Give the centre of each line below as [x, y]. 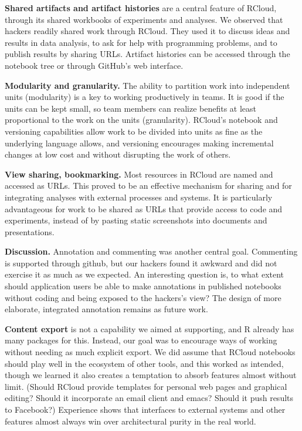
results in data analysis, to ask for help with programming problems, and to [141, 42]
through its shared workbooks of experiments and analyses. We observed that [144, 19]
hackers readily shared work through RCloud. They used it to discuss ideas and [147, 31]
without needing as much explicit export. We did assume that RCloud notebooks [150, 352]
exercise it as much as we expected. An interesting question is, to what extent [145, 274]
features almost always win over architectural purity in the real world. [130, 421]
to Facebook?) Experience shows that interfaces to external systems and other [145, 409]
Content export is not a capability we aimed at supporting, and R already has [150, 328]
